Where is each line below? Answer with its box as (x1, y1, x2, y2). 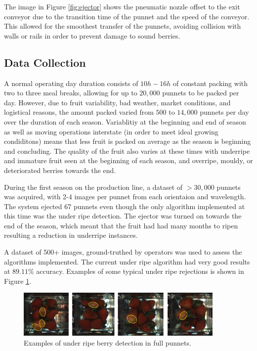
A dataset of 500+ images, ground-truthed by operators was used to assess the (4, 247, 242, 257)
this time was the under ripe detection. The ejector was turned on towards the (4, 211, 242, 221)
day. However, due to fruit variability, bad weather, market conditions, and (4, 97, 231, 107)
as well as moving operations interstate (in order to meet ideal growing (4, 126, 218, 136)
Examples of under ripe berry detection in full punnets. (24, 337, 191, 348)
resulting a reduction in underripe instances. (4, 230, 138, 240)
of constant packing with (173, 78, 248, 88)
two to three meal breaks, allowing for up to (4, 88, 137, 98)
